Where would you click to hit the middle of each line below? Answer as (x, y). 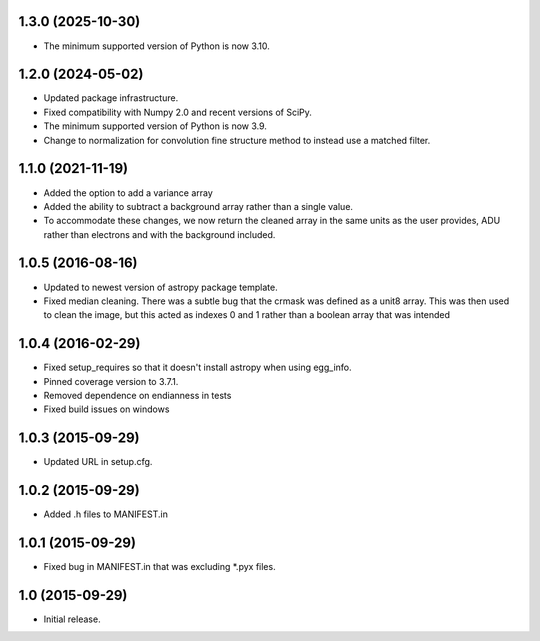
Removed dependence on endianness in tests (137, 396)
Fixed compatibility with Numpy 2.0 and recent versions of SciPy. (177, 112)
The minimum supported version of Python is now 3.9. (155, 126)
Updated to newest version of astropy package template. (161, 287)
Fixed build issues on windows (106, 409)
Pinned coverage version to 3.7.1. (111, 381)
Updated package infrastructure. (111, 98)
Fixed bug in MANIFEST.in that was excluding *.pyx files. (159, 567)
